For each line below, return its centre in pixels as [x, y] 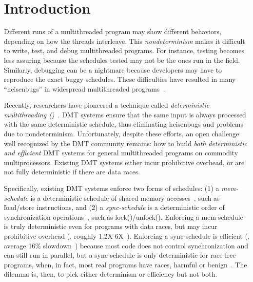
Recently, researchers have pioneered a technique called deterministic [107, 105]
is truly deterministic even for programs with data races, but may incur [111, 226]
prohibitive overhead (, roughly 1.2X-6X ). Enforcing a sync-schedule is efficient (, [127, 236]
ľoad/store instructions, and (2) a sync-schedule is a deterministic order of [114, 207]
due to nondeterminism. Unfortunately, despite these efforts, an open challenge [122, 134]
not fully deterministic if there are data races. [72, 172]
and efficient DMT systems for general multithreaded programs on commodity [121, 153]
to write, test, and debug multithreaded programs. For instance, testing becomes [124, 50]
